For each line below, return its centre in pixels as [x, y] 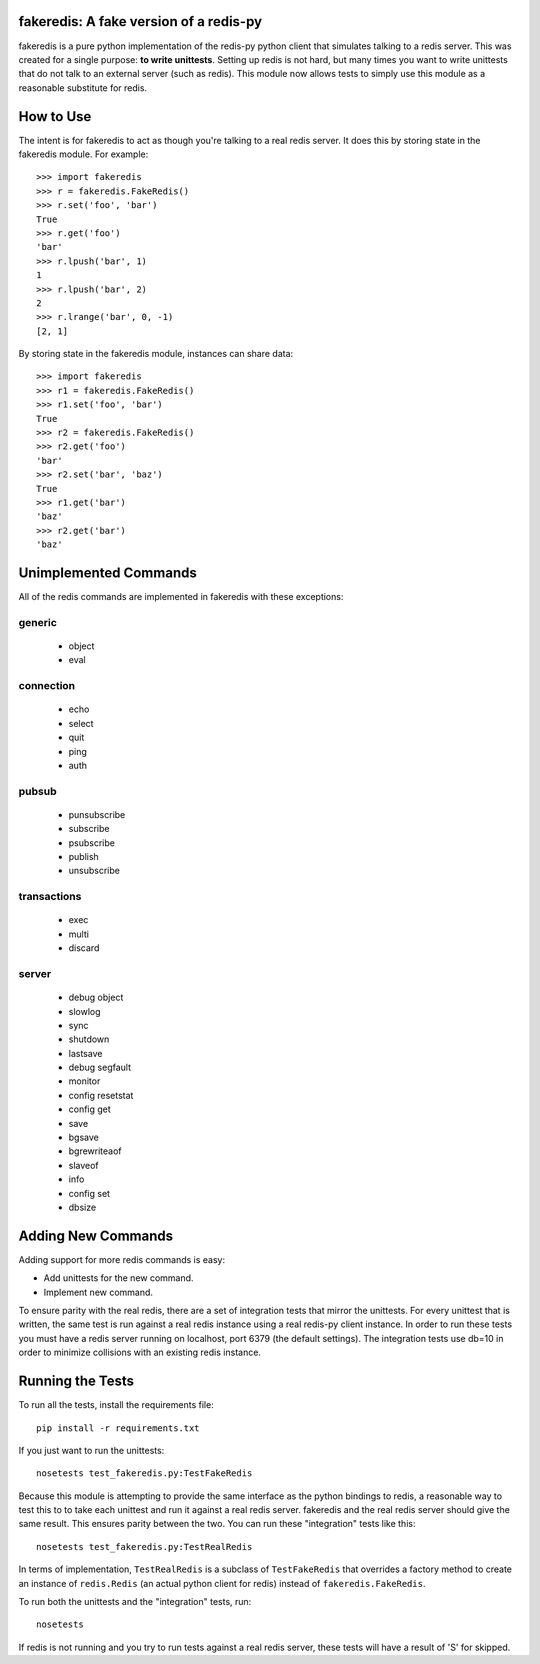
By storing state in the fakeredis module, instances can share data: [156, 354]
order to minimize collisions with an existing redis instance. [140, 1352]
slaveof [83, 1165]
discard [84, 948]
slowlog [84, 1011]
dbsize [82, 1207]
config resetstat [101, 1095]
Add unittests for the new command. [118, 1278]
